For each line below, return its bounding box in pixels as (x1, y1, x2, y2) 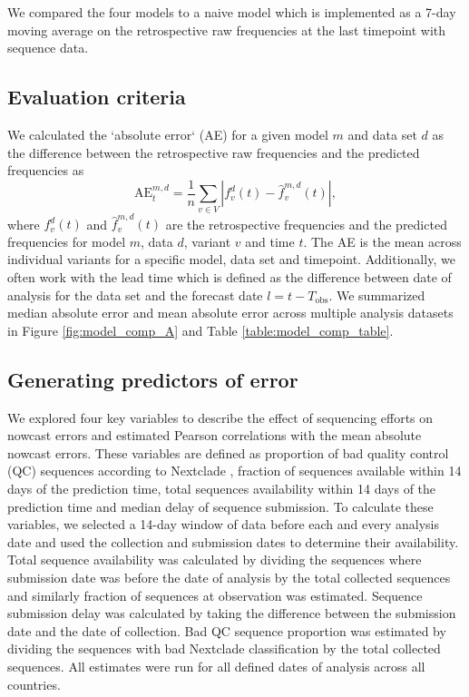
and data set (347, 124, 417, 143)
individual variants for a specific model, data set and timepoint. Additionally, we (7, 250, 455, 269)
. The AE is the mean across (303, 231, 462, 250)
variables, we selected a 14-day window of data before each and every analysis (7, 515, 439, 534)
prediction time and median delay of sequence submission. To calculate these (7, 496, 434, 515)
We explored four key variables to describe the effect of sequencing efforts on (7, 407, 434, 427)
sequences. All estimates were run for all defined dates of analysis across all (7, 656, 425, 675)
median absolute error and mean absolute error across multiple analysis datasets (7, 303, 454, 322)
